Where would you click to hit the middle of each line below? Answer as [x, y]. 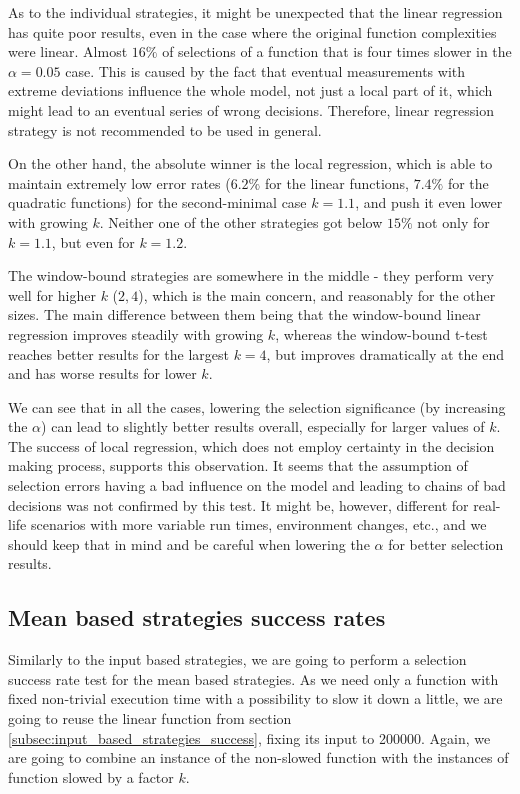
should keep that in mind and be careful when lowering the [189, 543]
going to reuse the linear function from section [150, 718]
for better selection [446, 543]
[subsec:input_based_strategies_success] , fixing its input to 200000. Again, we [249, 737]
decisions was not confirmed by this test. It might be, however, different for [238, 504]
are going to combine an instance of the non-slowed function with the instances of [258, 757]
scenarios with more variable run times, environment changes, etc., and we [258, 524]
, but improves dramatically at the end [385, 353]
